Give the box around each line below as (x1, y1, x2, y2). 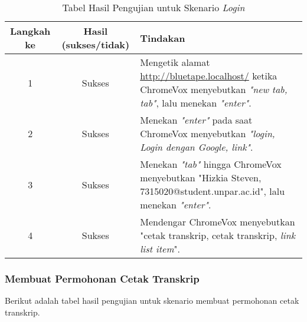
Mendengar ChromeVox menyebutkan (140, 215, 295, 228)
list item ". (140, 242, 180, 255)
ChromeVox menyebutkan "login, (140, 127, 275, 140)
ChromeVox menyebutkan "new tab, (140, 82, 288, 96)
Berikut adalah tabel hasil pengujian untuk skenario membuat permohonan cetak (5, 294, 299, 307)
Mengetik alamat (140, 55, 210, 69)
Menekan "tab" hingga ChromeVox (140, 157, 282, 171)
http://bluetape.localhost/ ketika (140, 69, 277, 82)
